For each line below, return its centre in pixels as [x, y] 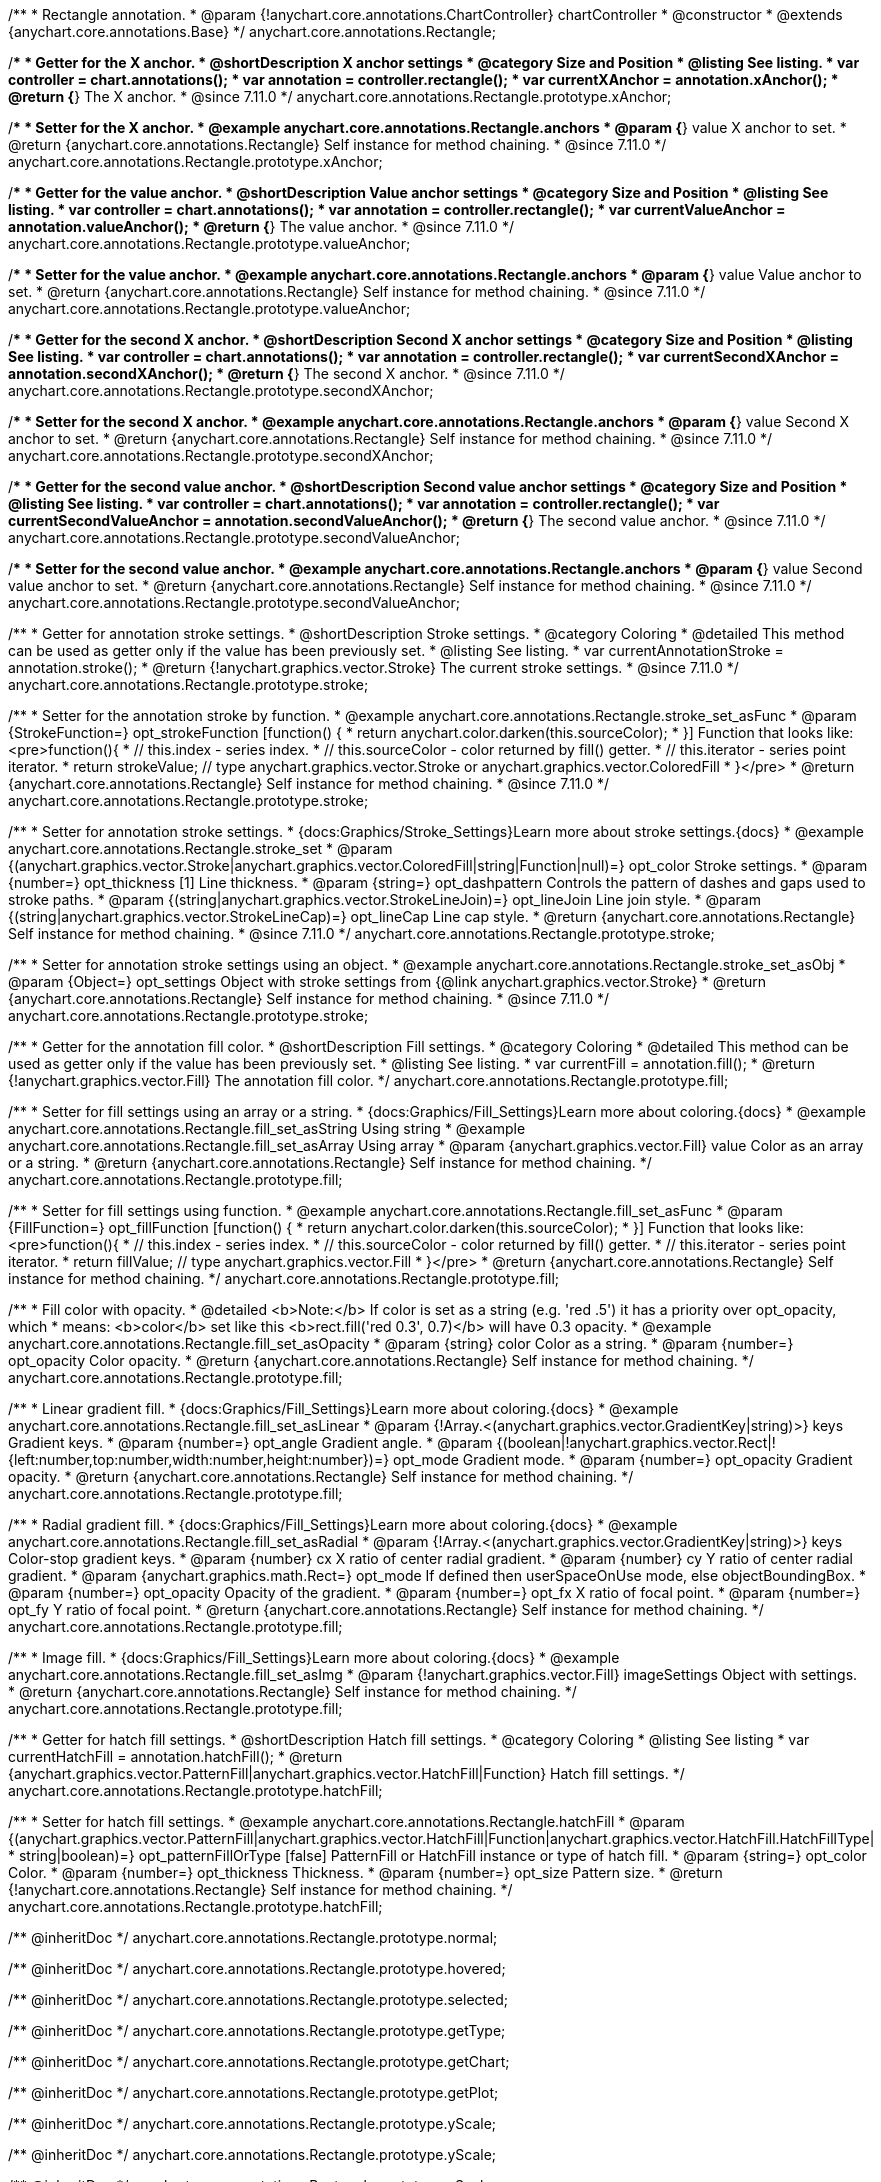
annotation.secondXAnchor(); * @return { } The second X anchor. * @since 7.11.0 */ [286, 373]
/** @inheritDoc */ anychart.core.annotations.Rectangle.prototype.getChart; [259, 2061]
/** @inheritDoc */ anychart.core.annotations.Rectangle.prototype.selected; [258, 1999]
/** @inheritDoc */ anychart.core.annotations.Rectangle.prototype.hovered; [257, 1968]
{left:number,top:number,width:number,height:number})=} [199, 1459]
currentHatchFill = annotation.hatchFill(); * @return [175, 1756]
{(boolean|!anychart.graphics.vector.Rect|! [636, 1442]
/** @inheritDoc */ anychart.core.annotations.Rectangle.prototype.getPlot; [253, 2092]
